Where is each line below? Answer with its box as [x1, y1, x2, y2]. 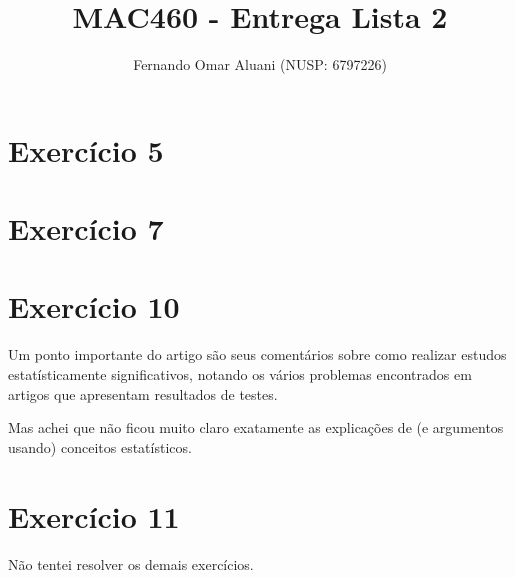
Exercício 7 [8, 208, 164, 249]
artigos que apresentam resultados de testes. [8, 383, 278, 404]
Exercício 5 [8, 129, 164, 170]
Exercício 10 [8, 286, 180, 327]
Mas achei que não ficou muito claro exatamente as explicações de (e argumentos [8, 417, 504, 438]
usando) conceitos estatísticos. [8, 436, 192, 457]
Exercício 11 [8, 495, 180, 536]
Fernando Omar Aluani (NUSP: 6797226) [133, 54, 387, 75]
